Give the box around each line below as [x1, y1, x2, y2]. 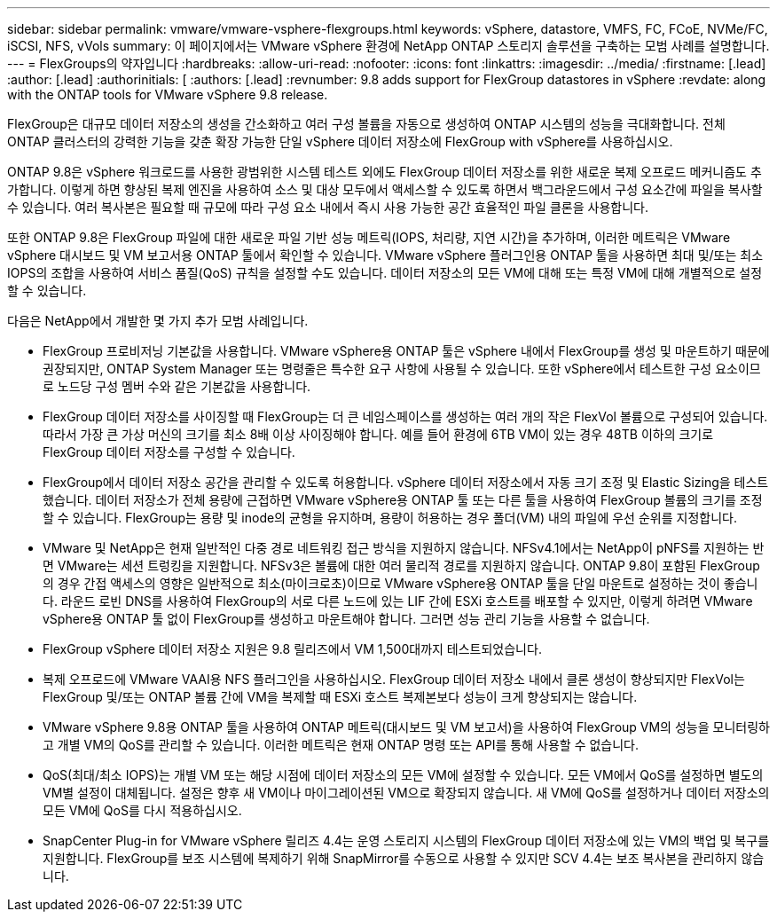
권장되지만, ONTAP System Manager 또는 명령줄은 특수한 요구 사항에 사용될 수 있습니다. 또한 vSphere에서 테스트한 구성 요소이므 [43, 361, 761, 376]
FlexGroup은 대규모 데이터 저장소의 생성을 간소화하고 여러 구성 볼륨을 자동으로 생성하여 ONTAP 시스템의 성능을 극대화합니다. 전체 [7, 116, 726, 131]
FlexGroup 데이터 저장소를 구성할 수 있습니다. [43, 444, 295, 459]
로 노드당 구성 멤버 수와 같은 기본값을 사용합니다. [43, 379, 311, 394]
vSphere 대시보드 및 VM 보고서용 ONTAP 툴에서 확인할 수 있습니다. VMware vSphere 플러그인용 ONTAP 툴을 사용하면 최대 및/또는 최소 [7, 247, 764, 263]
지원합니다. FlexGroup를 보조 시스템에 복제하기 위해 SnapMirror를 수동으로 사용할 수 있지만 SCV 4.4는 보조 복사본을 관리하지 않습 [43, 851, 765, 866]
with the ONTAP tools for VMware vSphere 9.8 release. [7, 87, 328, 102]
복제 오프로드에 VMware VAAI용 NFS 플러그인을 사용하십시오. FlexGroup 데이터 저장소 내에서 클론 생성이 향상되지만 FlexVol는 [43, 672, 745, 687]
